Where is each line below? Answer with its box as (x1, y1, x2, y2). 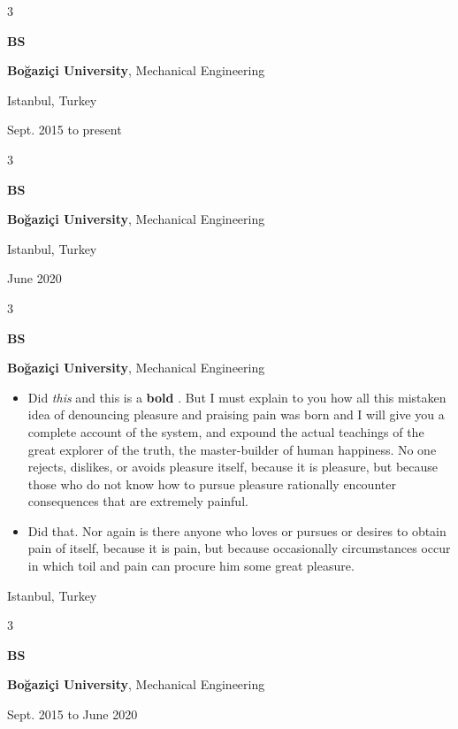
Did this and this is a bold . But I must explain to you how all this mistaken (27, 388, 447, 406)
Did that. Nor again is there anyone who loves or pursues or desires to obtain (27, 521, 447, 540)
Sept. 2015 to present (7, 120, 122, 139)
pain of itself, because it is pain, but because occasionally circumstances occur (27, 539, 451, 557)
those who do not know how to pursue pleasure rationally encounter (27, 474, 396, 493)
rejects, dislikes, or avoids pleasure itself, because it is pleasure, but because (27, 457, 439, 476)
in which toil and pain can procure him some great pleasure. (27, 556, 355, 575)
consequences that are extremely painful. (27, 492, 248, 510)
